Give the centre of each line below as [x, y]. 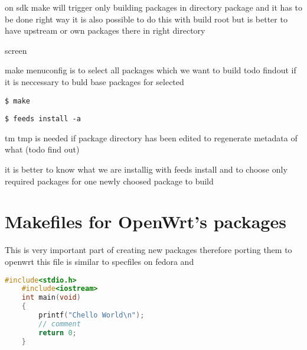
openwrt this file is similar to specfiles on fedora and [99, 261]
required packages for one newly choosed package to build [109, 181]
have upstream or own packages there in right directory [105, 30]
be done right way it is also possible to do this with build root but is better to [146, 19]
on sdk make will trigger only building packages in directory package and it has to [154, 7]
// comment [60, 324]
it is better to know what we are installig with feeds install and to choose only [146, 169]
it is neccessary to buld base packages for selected [94, 81]
